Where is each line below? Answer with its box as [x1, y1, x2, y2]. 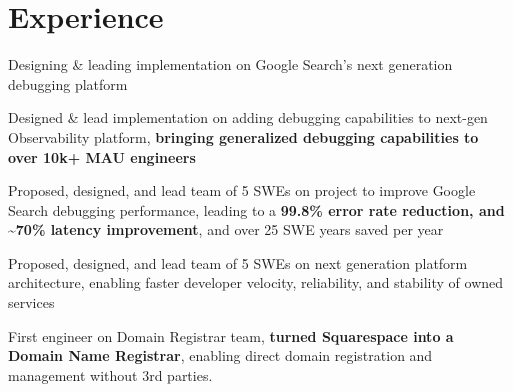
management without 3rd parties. [8, 364, 213, 385]
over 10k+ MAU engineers [8, 146, 196, 167]
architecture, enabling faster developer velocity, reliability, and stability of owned [8, 272, 504, 293]
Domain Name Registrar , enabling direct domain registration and [8, 345, 433, 366]
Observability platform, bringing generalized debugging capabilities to [8, 126, 479, 147]
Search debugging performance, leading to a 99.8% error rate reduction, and [8, 199, 505, 220]
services [8, 292, 55, 313]
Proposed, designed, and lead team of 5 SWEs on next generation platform [8, 252, 468, 273]
